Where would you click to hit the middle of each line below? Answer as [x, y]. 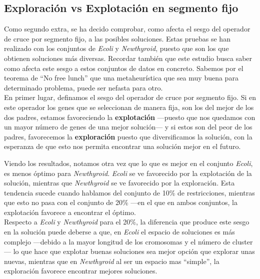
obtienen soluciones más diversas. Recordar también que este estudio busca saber [128, 58]
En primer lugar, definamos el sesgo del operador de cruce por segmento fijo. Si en [130, 97]
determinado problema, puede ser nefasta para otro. [83, 87]
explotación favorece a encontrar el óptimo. [70, 212]
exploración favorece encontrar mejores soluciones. [81, 271]
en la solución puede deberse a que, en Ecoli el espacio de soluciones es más [119, 232]
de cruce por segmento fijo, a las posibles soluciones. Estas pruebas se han [117, 38]
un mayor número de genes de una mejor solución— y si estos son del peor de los [128, 127]
